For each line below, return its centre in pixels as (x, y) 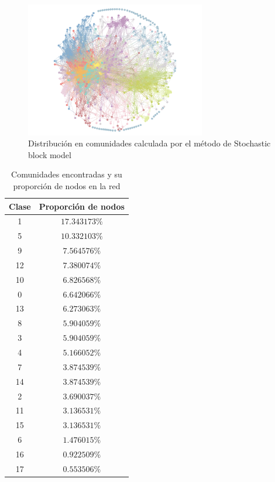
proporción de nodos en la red (67, 185)
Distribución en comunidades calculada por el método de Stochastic (149, 143)
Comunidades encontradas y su (67, 174)
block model (50, 154)
